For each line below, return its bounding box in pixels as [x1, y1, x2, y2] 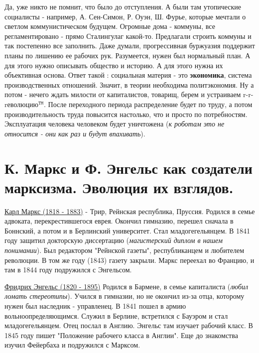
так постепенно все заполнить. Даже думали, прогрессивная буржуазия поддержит [4, 40, 255, 51]
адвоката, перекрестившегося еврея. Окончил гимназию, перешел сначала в [4, 216, 234, 226]
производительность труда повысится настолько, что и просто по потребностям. [4, 109, 248, 119]
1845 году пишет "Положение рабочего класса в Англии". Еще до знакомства [4, 330, 238, 340]
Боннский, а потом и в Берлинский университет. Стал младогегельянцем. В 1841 [4, 225, 251, 235]
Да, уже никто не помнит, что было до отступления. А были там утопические [4, 1, 242, 11]
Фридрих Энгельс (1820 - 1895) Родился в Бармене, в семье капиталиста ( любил [4, 281, 249, 291]
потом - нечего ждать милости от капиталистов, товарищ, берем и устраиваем [4, 89, 241, 100]
